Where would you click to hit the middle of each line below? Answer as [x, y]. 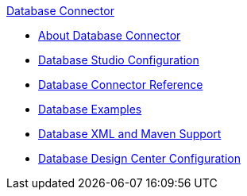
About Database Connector [110, 35]
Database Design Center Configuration [139, 158]
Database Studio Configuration [119, 60]
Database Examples [90, 109]
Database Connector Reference [121, 85]
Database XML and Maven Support [130, 134]
